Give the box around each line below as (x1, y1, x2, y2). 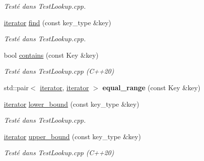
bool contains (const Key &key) (4, 49, 99, 60)
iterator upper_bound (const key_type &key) (4, 131, 141, 141)
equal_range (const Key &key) (102, 82, 201, 92)
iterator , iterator (40, 82, 89, 92)
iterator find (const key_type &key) (4, 17, 111, 27)
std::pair (4, 82, 29, 92)
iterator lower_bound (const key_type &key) (4, 98, 139, 109)
